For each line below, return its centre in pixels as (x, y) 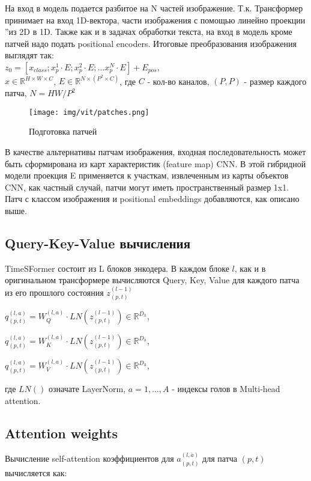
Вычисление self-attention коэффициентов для (89, 458)
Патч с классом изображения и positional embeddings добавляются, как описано (152, 199)
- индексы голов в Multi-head (226, 389)
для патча (220, 458)
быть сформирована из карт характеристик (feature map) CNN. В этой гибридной (155, 163)
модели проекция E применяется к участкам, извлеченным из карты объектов (147, 175)
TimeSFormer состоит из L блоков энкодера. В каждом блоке (117, 268)
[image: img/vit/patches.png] (89, 112)
